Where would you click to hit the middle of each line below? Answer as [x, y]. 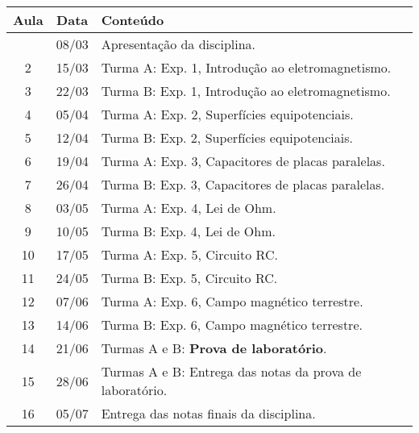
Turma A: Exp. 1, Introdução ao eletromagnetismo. [246, 67]
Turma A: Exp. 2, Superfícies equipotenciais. [227, 114]
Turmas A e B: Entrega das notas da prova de [231, 371]
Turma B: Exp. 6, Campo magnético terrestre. [232, 325]
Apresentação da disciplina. [178, 44]
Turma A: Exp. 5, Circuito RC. [189, 254]
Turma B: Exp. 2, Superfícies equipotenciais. [227, 137]
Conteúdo [133, 20]
